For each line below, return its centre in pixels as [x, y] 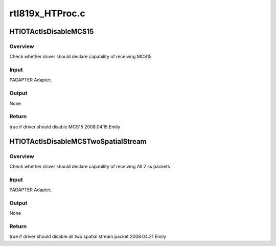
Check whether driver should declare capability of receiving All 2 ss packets [90, 166]
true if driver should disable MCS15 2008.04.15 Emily [65, 127]
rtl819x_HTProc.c [47, 13]
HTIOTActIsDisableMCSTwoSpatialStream [78, 141]
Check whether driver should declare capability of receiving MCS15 [80, 57]
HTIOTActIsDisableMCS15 [52, 31]
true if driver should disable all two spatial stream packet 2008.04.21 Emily [88, 237]
